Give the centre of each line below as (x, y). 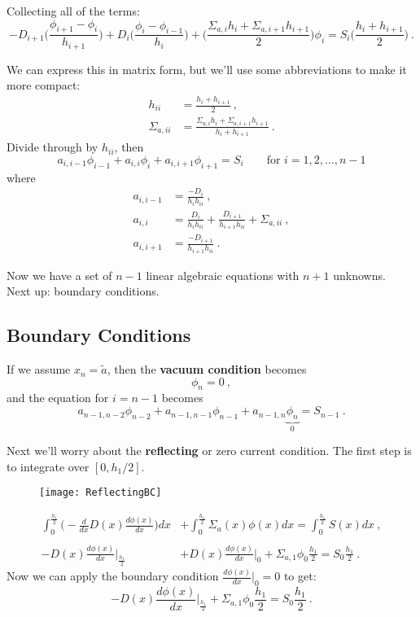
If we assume (39, 369)
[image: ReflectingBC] (101, 493)
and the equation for (58, 398)
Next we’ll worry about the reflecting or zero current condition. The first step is (209, 451)
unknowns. (359, 275)
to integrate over (48, 466)
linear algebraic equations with (223, 275)
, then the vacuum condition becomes (207, 369)
